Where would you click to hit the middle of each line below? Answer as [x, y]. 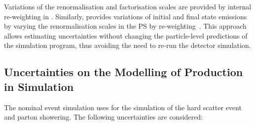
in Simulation [39, 86]
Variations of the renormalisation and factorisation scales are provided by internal [128, 6]
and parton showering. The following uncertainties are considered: [103, 117]
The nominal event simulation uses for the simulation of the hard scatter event [123, 107]
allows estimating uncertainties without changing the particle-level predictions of [126, 35]
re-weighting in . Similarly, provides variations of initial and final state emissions [126, 16]
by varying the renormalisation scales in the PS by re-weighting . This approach [125, 26]
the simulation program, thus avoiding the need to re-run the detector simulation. [127, 45]
